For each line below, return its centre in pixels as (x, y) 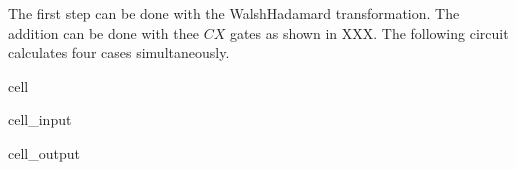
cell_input (40, 119)
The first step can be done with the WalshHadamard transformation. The (234, 13)
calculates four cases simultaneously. (119, 52)
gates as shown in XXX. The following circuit (369, 32)
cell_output (44, 152)
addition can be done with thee (103, 32)
